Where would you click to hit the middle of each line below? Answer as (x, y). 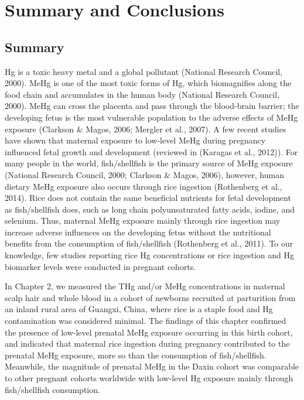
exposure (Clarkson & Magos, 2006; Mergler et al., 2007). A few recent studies (146, 129)
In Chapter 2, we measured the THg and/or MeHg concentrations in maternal (145, 286)
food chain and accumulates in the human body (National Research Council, (142, 94)
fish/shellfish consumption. (52, 389)
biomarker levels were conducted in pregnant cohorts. (100, 266)
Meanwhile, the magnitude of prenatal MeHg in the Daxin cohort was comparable (152, 366)
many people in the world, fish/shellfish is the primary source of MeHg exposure (149, 163)
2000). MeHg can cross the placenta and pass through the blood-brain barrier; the (152, 106)
